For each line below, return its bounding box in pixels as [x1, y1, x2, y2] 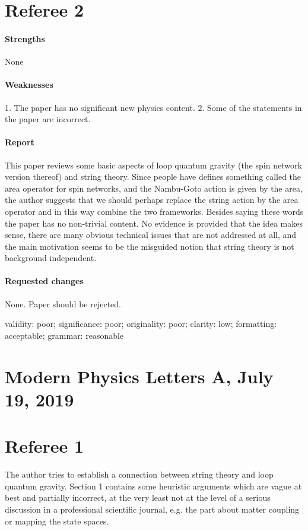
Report [5, 136, 34, 148]
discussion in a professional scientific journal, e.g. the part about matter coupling [5, 503, 300, 515]
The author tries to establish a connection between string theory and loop [5, 468, 274, 481]
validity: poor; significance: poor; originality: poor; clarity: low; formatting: [5, 317, 277, 330]
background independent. [5, 252, 97, 264]
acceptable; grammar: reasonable [5, 329, 124, 341]
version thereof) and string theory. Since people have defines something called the [5, 170, 301, 183]
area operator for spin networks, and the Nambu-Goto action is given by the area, [5, 182, 303, 194]
